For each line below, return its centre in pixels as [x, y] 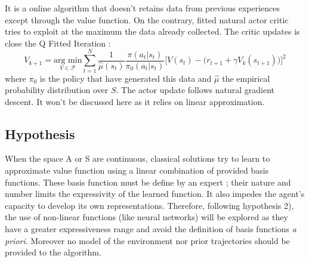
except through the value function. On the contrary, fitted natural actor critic [147, 19]
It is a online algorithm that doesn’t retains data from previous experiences [143, 8]
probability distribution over [57, 90]
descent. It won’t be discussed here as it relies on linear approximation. [135, 101]
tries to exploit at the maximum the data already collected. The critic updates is [152, 31]
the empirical [246, 78]
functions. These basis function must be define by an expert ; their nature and [148, 182]
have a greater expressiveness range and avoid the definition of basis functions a [151, 229]
